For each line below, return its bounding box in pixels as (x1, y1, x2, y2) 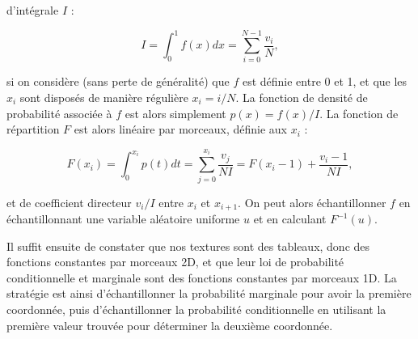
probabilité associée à (6, 104, 112, 121)
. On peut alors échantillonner (238, 193, 386, 210)
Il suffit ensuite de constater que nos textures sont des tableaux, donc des (6, 237, 370, 254)
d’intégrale (6, 2, 59, 18)
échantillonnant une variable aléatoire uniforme (6, 210, 240, 227)
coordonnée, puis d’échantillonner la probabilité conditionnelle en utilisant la (6, 300, 386, 317)
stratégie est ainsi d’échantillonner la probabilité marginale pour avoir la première (6, 285, 412, 302)
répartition (6, 121, 60, 138)
